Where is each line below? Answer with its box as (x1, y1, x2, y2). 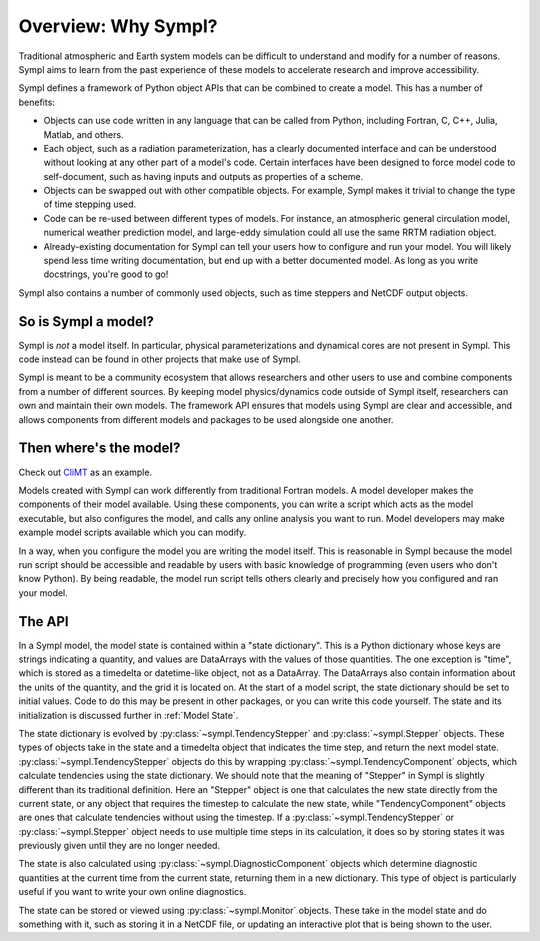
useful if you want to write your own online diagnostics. (18, 886, 247, 898)
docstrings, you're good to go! (43, 268, 169, 280)
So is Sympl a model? (18, 313, 154, 330)
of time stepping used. (43, 198, 137, 210)
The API (18, 613, 69, 630)
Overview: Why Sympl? (18, 15, 218, 37)
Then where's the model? (18, 440, 181, 457)
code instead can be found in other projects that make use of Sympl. (18, 353, 302, 365)
